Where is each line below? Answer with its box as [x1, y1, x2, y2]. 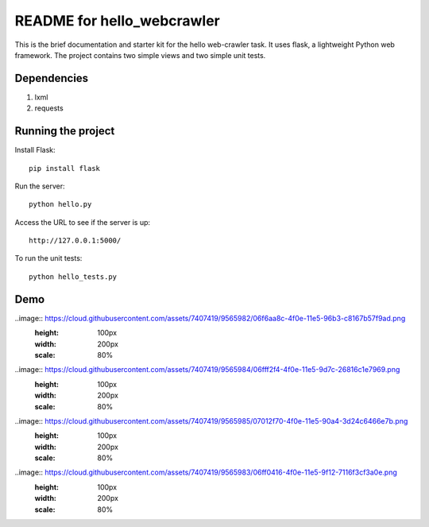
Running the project [14, 124, 115, 138]
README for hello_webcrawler [14, 12, 220, 29]
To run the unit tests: [14, 254, 83, 263]
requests [34, 103, 64, 113]
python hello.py [29, 200, 92, 209]
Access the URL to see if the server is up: [14, 217, 151, 227]
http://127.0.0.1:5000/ [29, 236, 122, 246]
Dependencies [14, 72, 89, 85]
